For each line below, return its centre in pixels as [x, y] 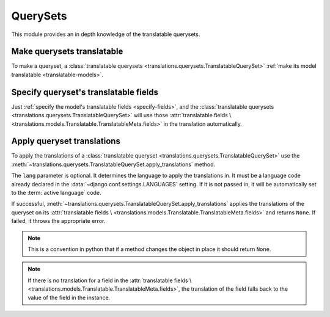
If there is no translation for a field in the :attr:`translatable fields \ [110, 280]
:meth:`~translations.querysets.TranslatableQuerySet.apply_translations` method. [113, 164]
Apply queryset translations [66, 141]
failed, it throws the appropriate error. [58, 221]
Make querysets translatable [67, 52]
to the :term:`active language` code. [56, 193]
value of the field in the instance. [69, 297]
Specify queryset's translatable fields [85, 92]
